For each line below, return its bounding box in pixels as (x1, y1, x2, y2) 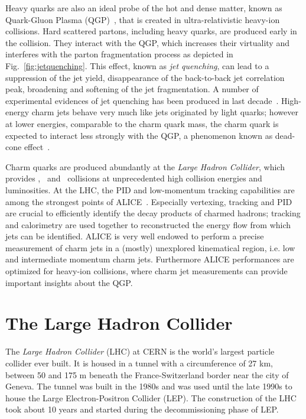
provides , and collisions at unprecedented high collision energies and (5, 172, 262, 184)
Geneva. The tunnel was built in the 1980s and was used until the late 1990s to (5, 380, 292, 392)
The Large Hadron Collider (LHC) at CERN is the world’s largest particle (5, 345, 275, 358)
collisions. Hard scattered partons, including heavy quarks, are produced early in (5, 25, 297, 37)
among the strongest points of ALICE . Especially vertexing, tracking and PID (5, 195, 292, 207)
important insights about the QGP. (5, 276, 133, 288)
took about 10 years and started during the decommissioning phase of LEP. (5, 403, 279, 415)
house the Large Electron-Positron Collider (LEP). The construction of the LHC (5, 391, 297, 404)
